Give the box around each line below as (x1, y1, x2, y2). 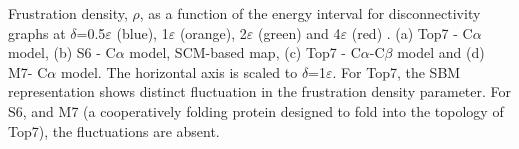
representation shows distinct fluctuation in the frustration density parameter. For (8, 81, 512, 102)
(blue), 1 (116, 22, 169, 43)
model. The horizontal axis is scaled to (60, 61, 298, 82)
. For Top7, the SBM (332, 61, 461, 82)
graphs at (8, 22, 66, 43)
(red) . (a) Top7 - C (351, 22, 473, 43)
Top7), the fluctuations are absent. (8, 120, 220, 141)
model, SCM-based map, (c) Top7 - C (129, 42, 361, 63)
